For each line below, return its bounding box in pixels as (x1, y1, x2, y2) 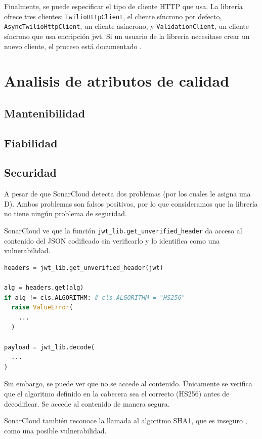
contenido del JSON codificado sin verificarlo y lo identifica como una (4, 235, 220, 246)
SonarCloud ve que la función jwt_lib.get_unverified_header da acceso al (4, 225, 242, 236)
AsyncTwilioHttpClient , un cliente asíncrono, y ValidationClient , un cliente (4, 21, 249, 31)
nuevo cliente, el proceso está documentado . (4, 41, 142, 51)
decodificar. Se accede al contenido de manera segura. (4, 398, 170, 409)
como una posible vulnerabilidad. (4, 425, 107, 435)
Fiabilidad (4, 135, 58, 150)
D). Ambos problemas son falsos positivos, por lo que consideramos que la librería (4, 198, 258, 209)
